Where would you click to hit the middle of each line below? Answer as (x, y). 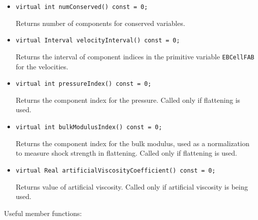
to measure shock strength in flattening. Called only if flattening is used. (127, 153)
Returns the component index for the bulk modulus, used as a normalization (132, 143)
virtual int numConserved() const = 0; (82, 7)
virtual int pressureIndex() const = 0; (83, 84)
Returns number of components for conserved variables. (100, 23)
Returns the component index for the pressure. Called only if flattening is (128, 100)
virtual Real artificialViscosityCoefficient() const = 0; (116, 170)
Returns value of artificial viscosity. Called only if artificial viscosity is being (132, 186)
